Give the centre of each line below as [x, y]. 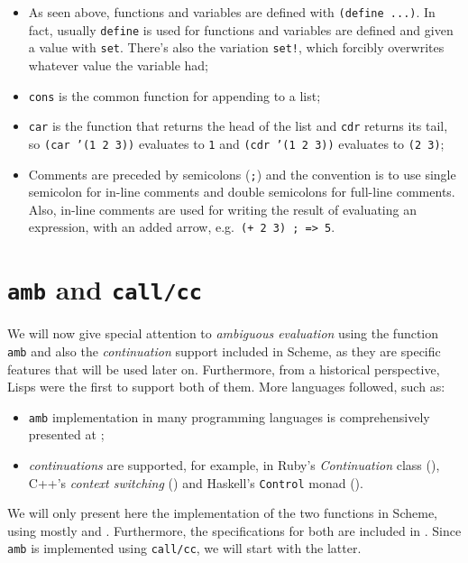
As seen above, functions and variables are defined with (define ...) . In [232, 12]
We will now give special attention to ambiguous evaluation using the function [223, 333]
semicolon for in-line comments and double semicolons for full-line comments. [242, 192]
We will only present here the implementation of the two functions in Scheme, [222, 513]
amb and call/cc [105, 289]
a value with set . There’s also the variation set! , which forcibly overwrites [236, 47]
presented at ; [66, 434]
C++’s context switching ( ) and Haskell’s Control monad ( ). [196, 482]
